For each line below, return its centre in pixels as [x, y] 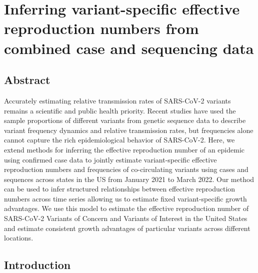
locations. [19, 238]
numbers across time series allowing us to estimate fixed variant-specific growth [125, 198]
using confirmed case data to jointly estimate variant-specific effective [110, 159]
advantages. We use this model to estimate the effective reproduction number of [126, 208]
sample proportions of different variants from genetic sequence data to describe [125, 120]
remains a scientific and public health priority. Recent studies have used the [120, 110]
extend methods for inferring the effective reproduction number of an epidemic [124, 149]
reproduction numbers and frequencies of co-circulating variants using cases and [126, 169]
